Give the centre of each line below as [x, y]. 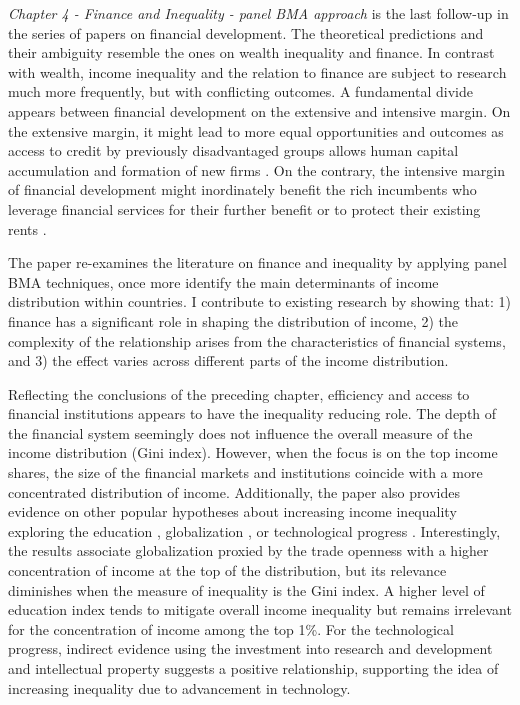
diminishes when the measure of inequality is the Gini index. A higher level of [246, 589]
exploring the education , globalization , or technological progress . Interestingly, [254, 530]
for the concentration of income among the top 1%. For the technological [231, 628]
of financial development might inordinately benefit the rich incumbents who [242, 189]
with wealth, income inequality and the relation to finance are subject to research [257, 71]
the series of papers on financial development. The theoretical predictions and [246, 32]
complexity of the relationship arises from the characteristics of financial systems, [257, 340]
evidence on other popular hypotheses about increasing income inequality [232, 511]
